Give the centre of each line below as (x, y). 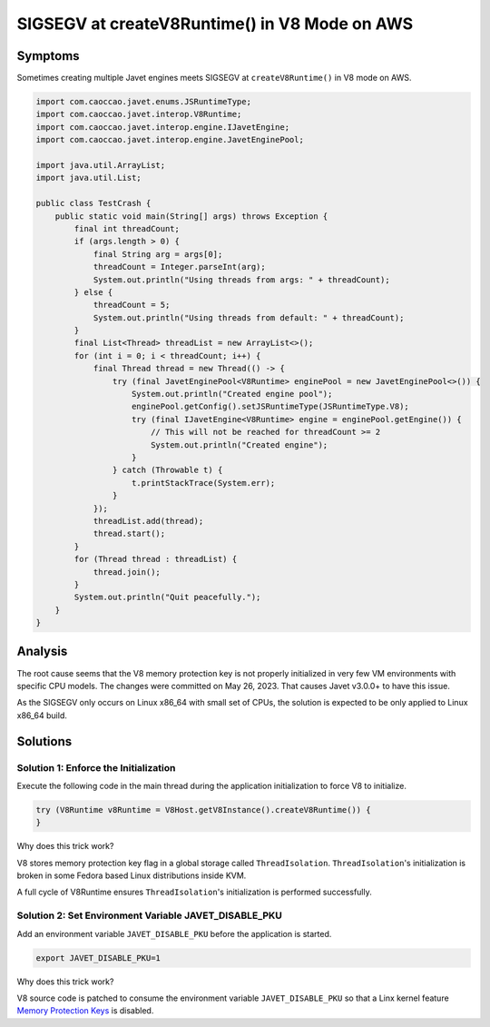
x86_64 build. (42, 715)
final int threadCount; (127, 228)
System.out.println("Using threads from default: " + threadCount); (249, 317)
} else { (93, 292)
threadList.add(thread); (148, 521)
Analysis (42, 652)
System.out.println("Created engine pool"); (232, 394)
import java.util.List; (89, 178)
